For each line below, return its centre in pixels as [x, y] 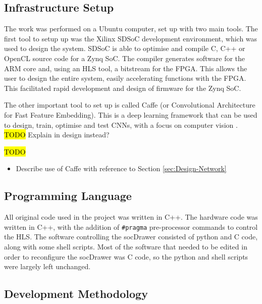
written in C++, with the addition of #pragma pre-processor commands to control [131, 226]
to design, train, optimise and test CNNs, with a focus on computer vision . [121, 124]
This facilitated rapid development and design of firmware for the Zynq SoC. [123, 88]
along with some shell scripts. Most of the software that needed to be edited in [126, 246]
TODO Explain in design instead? [57, 135]
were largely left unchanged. [47, 266]
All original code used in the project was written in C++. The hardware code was [131, 217]
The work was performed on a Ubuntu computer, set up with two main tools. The [131, 29]
